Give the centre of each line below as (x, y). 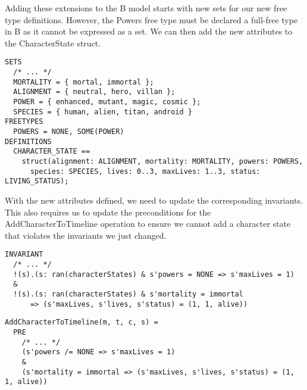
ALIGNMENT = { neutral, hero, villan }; (94, 92)
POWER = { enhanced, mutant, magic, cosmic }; (107, 102)
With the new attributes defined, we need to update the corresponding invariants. (154, 200)
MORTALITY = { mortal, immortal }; (84, 82)
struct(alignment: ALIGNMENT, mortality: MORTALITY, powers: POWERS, (162, 161)
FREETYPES (24, 122)
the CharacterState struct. (53, 43)
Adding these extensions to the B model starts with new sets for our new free (146, 8)
